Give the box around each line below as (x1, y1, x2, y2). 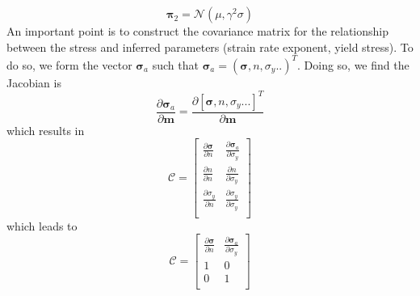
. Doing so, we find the (296, 56, 409, 73)
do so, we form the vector (6, 56, 132, 73)
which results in (6, 121, 85, 138)
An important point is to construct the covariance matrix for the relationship (6, 23, 388, 39)
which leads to (6, 217, 78, 234)
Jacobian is (6, 74, 61, 91)
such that (152, 56, 199, 73)
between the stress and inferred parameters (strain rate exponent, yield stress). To (6, 38, 414, 55)
